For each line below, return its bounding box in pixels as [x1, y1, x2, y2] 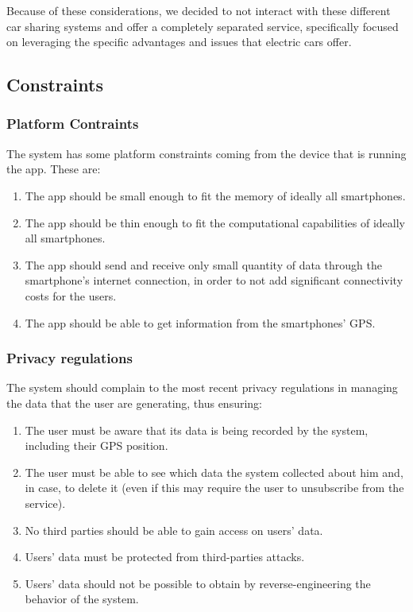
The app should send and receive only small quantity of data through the [25, 256, 382, 273]
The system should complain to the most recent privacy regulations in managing [6, 379, 398, 396]
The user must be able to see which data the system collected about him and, [25, 463, 403, 480]
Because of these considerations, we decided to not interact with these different [6, 2, 391, 18]
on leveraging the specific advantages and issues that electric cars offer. [6, 33, 352, 50]
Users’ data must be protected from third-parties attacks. [25, 548, 305, 565]
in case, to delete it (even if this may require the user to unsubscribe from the [25, 479, 404, 496]
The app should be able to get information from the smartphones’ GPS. [25, 314, 376, 331]
